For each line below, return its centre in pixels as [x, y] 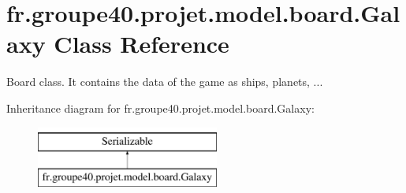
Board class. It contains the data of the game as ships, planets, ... [165, 82]
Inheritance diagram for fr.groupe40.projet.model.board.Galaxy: [160, 108]
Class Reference [142, 44]
